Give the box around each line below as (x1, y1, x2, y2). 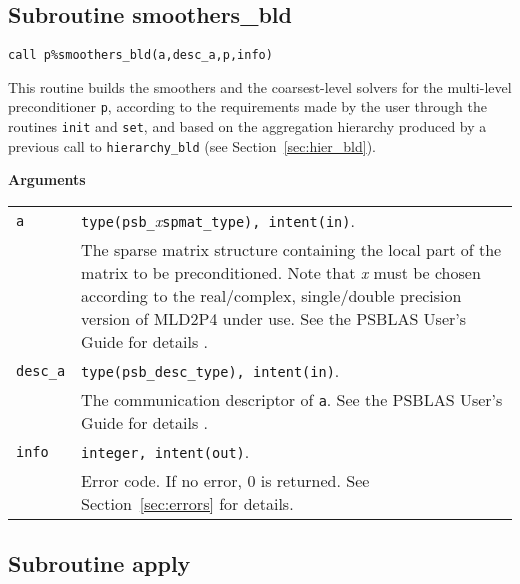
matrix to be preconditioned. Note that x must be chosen (81, 261, 481, 285)
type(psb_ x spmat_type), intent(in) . (81, 209, 355, 233)
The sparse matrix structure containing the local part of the (81, 238, 502, 262)
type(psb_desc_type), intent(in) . (81, 359, 340, 383)
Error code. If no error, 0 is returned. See (81, 469, 370, 493)
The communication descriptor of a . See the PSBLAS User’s (81, 388, 503, 412)
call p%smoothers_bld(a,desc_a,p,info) (8, 48, 273, 63)
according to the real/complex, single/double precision (81, 284, 462, 308)
